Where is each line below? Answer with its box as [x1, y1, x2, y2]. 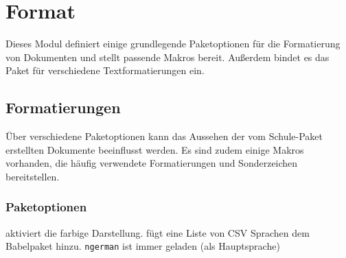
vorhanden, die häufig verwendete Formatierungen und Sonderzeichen [5, 156, 298, 170]
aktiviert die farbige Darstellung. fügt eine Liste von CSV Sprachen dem [5, 225, 310, 239]
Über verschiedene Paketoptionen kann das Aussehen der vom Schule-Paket [5, 129, 323, 143]
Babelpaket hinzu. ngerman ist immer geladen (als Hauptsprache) [5, 239, 280, 253]
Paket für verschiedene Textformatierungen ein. [5, 63, 205, 78]
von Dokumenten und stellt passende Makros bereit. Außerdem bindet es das [5, 49, 330, 64]
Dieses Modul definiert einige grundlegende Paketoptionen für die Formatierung [5, 36, 341, 51]
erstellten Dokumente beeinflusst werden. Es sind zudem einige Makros [5, 142, 304, 156]
